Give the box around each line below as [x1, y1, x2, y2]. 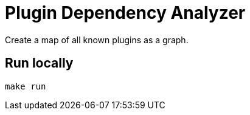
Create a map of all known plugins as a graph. [5, 34, 189, 45]
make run [5, 81, 46, 91]
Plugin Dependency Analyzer [5, 2, 246, 23]
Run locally [5, 55, 74, 71]
